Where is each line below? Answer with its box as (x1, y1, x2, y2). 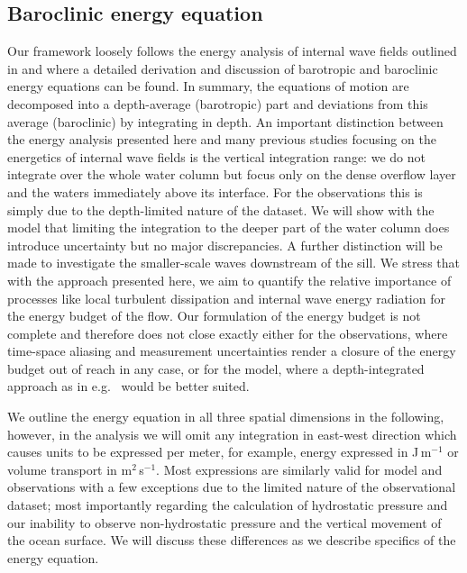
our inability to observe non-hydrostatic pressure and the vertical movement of (7, 513, 442, 532)
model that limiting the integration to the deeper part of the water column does (7, 218, 450, 237)
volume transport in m (7, 459, 133, 478)
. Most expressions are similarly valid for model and (156, 459, 443, 478)
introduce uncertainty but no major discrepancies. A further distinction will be (7, 235, 443, 254)
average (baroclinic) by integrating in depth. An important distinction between (7, 112, 444, 131)
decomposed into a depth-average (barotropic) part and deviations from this (7, 94, 428, 113)
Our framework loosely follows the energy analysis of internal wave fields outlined (7, 41, 457, 60)
